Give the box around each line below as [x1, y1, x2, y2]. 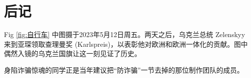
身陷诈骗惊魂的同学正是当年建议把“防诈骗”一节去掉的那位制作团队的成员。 [4, 64, 244, 75]
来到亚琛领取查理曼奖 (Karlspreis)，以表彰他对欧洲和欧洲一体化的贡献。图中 [4, 39, 248, 49]
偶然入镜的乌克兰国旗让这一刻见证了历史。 [4, 48, 141, 58]
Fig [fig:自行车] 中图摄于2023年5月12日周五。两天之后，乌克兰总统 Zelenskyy [4, 29, 245, 39]
